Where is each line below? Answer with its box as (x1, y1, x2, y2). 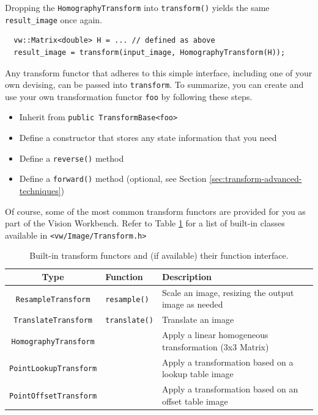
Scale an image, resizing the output (161, 286, 294, 298)
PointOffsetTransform (9, 391, 97, 400)
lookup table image (161, 367, 234, 380)
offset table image (161, 394, 228, 407)
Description (161, 270, 212, 283)
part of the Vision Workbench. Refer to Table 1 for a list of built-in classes (5, 217, 285, 229)
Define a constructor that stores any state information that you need (19, 131, 277, 144)
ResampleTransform (15, 295, 91, 304)
